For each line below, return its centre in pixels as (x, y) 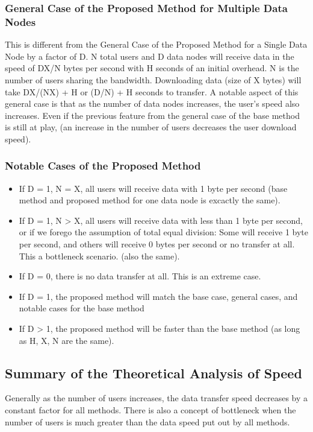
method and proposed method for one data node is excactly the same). (150, 200)
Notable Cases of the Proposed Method (103, 166)
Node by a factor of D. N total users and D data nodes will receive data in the (150, 56)
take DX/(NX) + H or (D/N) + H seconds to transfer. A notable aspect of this (152, 91)
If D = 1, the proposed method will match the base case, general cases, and (158, 296)
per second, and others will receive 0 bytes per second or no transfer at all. (157, 244)
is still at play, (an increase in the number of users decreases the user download (151, 127)
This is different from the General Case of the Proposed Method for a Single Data (156, 44)
